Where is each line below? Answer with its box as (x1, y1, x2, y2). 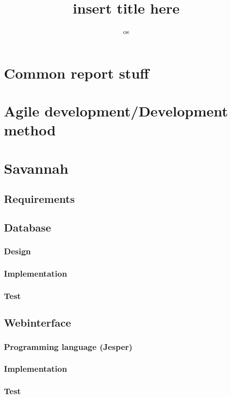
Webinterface (4, 315, 71, 330)
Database (4, 220, 51, 235)
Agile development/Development (4, 101, 228, 121)
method (4, 120, 56, 140)
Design (4, 245, 31, 257)
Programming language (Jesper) (4, 340, 132, 352)
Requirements (4, 191, 75, 206)
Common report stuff (4, 63, 149, 83)
